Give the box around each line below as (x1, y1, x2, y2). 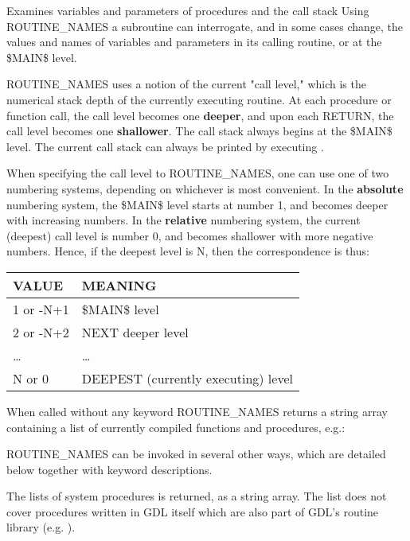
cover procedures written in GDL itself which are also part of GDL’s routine (6, 503, 379, 520)
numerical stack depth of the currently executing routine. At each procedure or (6, 91, 392, 107)
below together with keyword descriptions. (6, 461, 213, 477)
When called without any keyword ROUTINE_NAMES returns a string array (6, 403, 388, 419)
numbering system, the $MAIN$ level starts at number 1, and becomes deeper (6, 196, 389, 212)
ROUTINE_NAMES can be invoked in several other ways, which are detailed (6, 446, 386, 462)
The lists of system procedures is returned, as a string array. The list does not (6, 488, 387, 504)
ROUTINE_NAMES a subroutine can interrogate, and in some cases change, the (6, 18, 403, 34)
